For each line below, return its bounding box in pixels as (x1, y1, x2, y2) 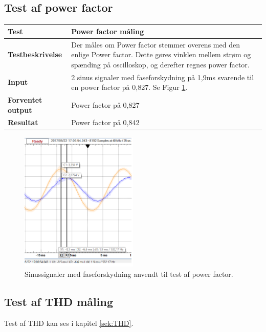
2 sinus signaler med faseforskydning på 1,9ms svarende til (71, 72, 254, 82)
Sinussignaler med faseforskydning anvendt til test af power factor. (25, 268, 233, 279)
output (8, 104, 32, 115)
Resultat (8, 117, 38, 128)
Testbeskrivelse (8, 49, 62, 60)
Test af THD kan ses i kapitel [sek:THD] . (4, 317, 134, 328)
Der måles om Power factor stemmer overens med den (71, 39, 240, 50)
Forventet (8, 94, 42, 105)
